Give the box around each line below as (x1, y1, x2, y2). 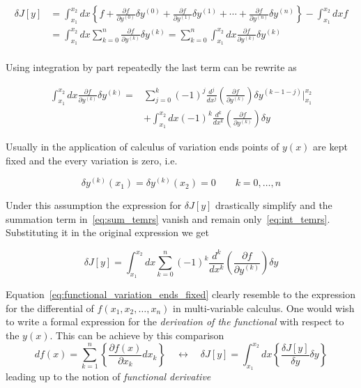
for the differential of (6, 300, 94, 315)
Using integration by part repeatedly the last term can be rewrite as (6, 60, 297, 75)
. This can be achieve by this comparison (49, 328, 224, 343)
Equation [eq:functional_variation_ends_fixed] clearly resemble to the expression (6, 287, 355, 302)
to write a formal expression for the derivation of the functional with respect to (6, 314, 344, 329)
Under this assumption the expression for (6, 198, 182, 212)
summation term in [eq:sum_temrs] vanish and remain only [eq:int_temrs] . (6, 211, 330, 226)
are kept (313, 139, 348, 154)
